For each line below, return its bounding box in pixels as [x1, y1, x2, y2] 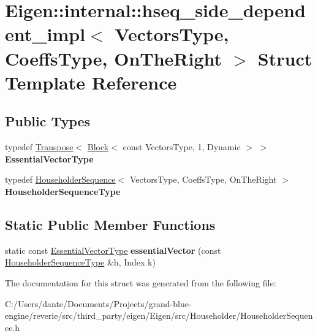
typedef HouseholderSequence [5, 173, 116, 186]
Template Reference [5, 69, 177, 94]
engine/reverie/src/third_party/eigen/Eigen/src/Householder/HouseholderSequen [5, 309, 313, 322]
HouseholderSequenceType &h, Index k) [5, 256, 156, 269]
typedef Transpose [5, 140, 74, 153]
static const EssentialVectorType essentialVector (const [5, 243, 221, 256]
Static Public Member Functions [5, 215, 216, 234]
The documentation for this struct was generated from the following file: [5, 276, 276, 289]
